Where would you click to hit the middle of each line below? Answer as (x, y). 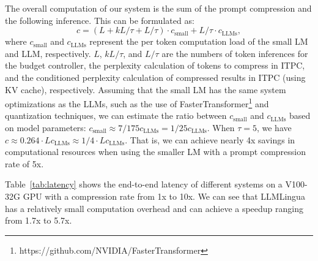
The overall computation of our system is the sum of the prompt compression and (158, 8)
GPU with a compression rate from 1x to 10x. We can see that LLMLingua (164, 196)
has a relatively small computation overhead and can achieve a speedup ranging (154, 208)
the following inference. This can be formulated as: (100, 20)
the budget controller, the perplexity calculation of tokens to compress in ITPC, (155, 65)
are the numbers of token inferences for (235, 53)
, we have (274, 127)
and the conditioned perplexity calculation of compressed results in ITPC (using (155, 77)
